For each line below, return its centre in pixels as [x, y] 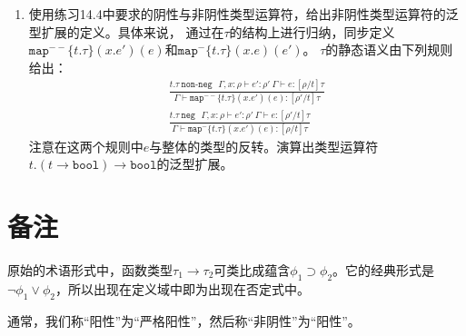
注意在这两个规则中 [86, 146]
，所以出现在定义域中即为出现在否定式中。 [183, 288]
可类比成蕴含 [252, 270]
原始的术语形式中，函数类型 [90, 270]
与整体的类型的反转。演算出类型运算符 [264, 146]
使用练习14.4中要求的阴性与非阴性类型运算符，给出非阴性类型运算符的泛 [243, 14]
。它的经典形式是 [384, 270]
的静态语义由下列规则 [389, 49]
